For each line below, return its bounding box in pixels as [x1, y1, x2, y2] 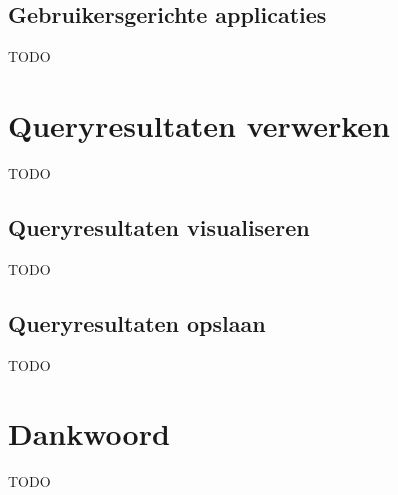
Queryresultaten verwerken [8, 104, 391, 145]
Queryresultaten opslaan [8, 307, 266, 338]
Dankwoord [8, 413, 170, 454]
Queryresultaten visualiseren [8, 211, 310, 242]
